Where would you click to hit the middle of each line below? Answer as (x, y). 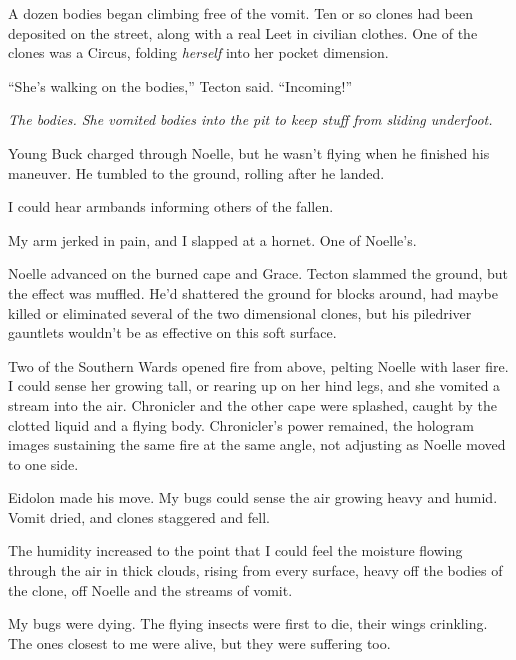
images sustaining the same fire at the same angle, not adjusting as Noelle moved (257, 444)
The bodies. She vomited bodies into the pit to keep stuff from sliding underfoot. (250, 119)
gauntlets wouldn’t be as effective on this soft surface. (172, 332)
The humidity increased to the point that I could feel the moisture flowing (235, 550)
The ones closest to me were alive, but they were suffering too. (199, 642)
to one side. (43, 463)
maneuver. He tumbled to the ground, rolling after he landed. (196, 172)
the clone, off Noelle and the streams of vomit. (150, 589)
